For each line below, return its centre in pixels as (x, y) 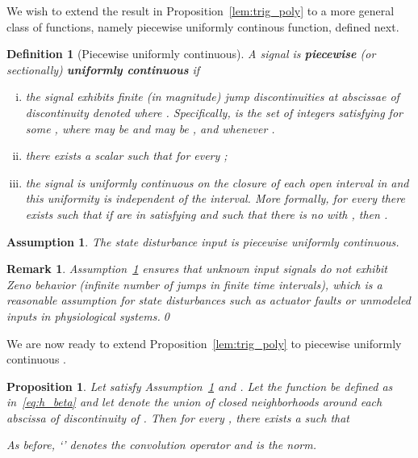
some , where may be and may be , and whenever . (150, 128)
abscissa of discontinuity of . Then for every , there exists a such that (178, 417)
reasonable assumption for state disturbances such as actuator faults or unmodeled (209, 300)
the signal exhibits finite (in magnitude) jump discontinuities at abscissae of (212, 97)
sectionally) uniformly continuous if (103, 69)
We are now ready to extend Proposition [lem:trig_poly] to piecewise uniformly (204, 343)
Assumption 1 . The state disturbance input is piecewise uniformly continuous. (203, 241)
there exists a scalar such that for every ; (126, 155)
